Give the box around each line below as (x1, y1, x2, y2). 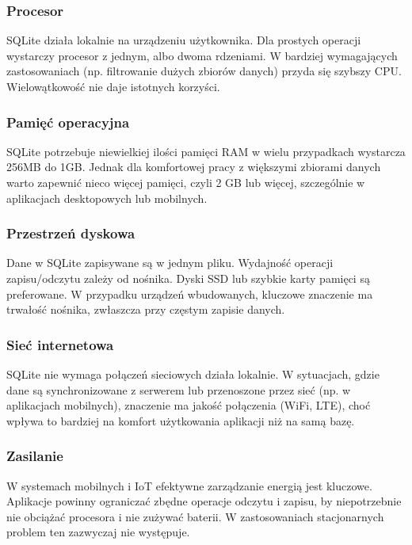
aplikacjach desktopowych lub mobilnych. (6, 189, 208, 206)
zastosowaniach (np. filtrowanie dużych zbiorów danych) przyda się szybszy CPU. (6, 63, 402, 79)
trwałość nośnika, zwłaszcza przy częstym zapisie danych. (6, 301, 285, 318)
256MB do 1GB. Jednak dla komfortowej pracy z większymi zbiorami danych (6, 158, 381, 175)
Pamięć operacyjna (6, 112, 130, 131)
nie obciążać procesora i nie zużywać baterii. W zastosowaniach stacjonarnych (6, 508, 384, 524)
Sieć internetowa (6, 334, 114, 354)
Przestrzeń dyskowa (6, 223, 135, 243)
